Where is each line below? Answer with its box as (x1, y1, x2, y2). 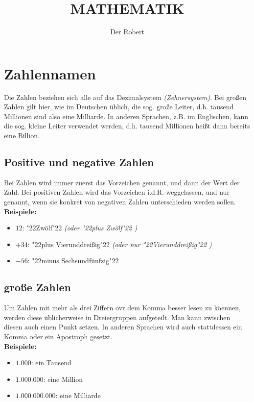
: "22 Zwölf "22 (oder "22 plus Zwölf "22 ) (22, 223, 138, 233)
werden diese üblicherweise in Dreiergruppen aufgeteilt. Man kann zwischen (4, 312, 231, 322)
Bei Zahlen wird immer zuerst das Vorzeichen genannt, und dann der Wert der (4, 177, 240, 187)
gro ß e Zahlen (4, 279, 71, 295)
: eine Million (43, 374, 83, 384)
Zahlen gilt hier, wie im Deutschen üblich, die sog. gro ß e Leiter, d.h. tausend (4, 101, 234, 112)
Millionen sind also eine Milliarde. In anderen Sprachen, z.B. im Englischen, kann (4, 111, 248, 121)
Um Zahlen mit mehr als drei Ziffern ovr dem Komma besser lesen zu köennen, (4, 302, 241, 313)
